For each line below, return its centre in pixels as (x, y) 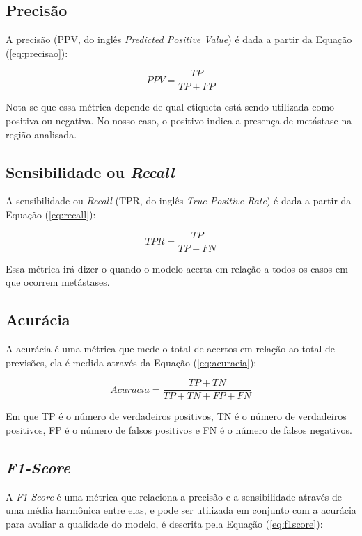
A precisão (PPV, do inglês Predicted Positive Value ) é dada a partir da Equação (179, 39)
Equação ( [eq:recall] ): (51, 214)
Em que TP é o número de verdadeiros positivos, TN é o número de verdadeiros (176, 416)
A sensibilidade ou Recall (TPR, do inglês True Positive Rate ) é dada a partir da (179, 201)
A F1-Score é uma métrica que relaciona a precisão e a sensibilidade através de (174, 496)
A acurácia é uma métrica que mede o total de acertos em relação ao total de (171, 349)
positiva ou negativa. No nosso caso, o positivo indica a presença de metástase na (179, 121)
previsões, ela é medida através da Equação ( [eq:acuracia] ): (131, 362)
